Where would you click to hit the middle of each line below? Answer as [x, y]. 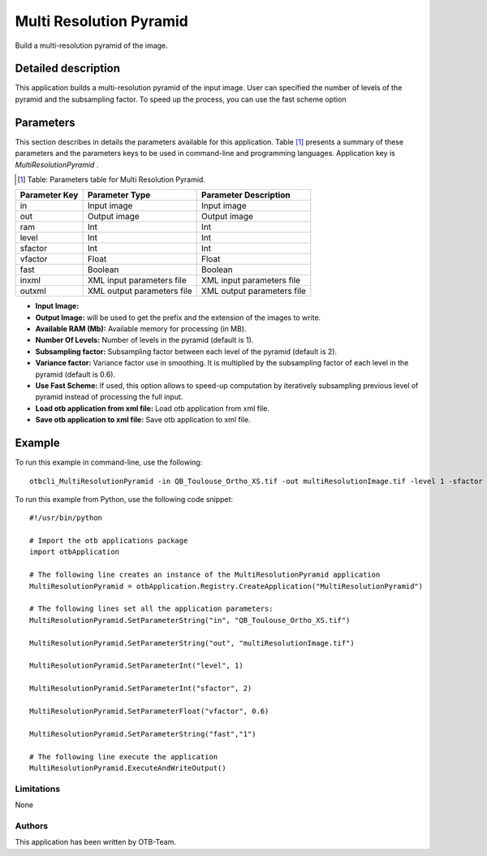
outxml [33, 291]
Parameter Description [246, 195]
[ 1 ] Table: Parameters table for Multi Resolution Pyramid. [112, 179]
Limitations [38, 789]
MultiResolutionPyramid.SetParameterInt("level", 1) [136, 666]
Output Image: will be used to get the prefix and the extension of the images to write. [178, 318]
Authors [32, 826]
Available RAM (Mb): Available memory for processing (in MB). [141, 329]
